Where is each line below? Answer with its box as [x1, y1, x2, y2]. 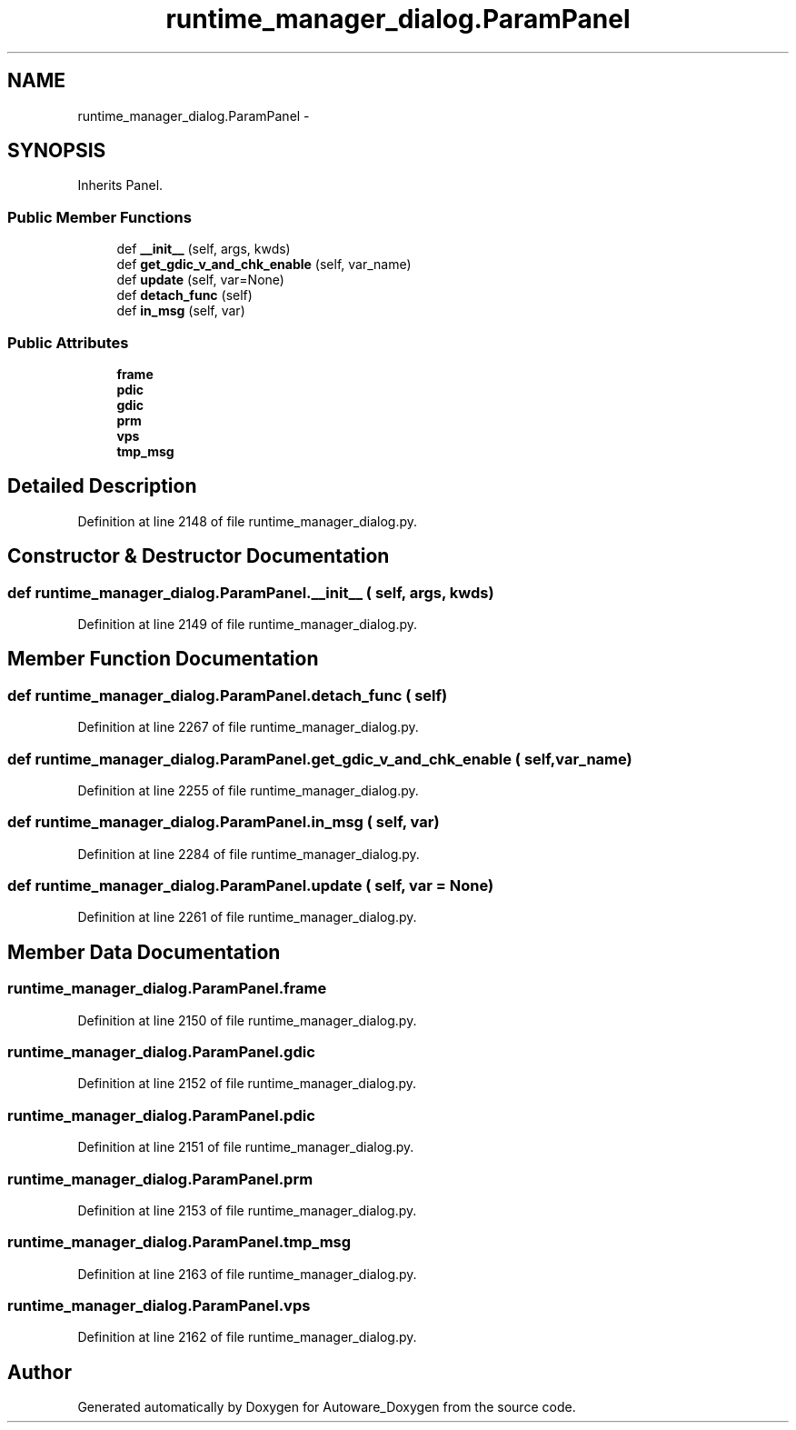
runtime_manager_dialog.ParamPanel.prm [7, 1169, 313, 1188]
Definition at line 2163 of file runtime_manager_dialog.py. [77, 1265, 417, 1282]
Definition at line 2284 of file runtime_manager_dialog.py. [77, 845, 420, 862]
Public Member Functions [7, 207, 192, 226]
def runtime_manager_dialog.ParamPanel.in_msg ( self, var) [7, 813, 440, 832]
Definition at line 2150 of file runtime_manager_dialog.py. [77, 1012, 417, 1028]
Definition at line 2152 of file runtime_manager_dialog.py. [77, 1075, 417, 1092]
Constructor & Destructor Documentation [7, 545, 390, 568]
